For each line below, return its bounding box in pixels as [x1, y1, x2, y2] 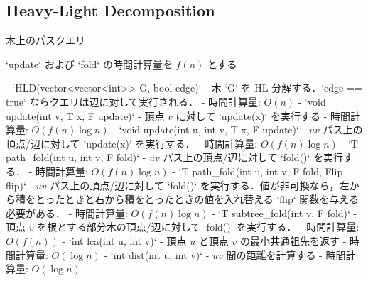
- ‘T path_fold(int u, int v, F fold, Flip [172, 163, 343, 178]
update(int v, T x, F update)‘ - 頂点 [6, 108, 165, 123]
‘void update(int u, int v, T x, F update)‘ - [119, 122, 306, 137]
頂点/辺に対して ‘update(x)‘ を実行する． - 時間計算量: [6, 136, 258, 150]
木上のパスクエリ [6, 33, 85, 48]
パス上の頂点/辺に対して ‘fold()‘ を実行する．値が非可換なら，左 [50, 177, 350, 192]
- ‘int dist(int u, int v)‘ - [104, 247, 210, 262]
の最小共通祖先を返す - [240, 233, 347, 248]
